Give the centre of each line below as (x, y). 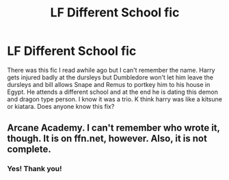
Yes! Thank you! (35, 169)
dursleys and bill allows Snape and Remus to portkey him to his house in (109, 84)
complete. (29, 150)
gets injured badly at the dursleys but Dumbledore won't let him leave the (110, 77)
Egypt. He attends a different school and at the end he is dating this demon (113, 92)
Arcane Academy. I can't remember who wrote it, (113, 128)
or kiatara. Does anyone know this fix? (61, 106)
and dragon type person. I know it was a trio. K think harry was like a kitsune (114, 99)
